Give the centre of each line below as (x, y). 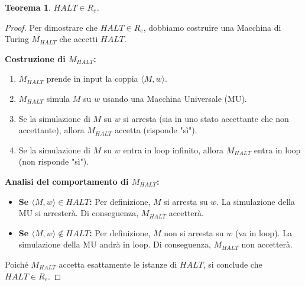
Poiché (17, 264)
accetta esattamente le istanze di (118, 264)
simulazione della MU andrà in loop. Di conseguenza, (115, 244)
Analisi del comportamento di (67, 181)
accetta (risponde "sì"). (156, 130)
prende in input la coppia (92, 78)
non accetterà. (267, 244)
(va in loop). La (264, 232)
